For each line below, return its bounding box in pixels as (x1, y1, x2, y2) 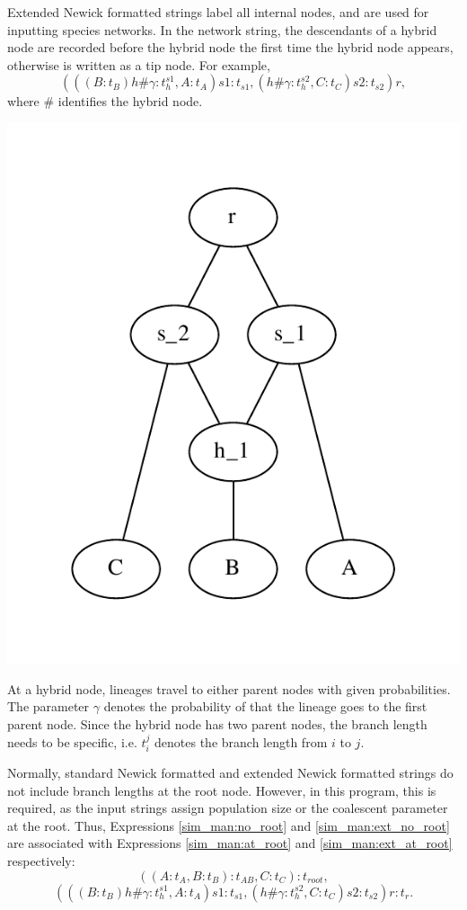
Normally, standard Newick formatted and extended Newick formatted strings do (7, 763, 454, 782)
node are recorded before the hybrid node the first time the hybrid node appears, (7, 38, 454, 57)
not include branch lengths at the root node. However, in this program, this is (7, 781, 436, 799)
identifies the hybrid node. (57, 92, 203, 111)
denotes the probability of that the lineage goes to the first (103, 697, 427, 716)
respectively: (7, 852, 75, 870)
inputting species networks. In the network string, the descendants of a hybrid (7, 20, 437, 39)
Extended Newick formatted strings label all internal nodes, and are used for (7, 3, 429, 21)
